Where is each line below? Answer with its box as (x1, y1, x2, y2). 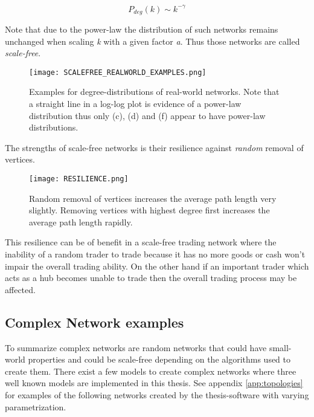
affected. (5, 283, 36, 296)
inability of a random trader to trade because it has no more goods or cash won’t (5, 247, 306, 260)
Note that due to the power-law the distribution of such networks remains (5, 22, 278, 35)
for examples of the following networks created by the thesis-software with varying (5, 388, 309, 401)
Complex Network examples (5, 312, 184, 331)
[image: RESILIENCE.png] (29, 174, 129, 183)
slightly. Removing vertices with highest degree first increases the (29, 204, 270, 216)
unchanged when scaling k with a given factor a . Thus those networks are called (5, 34, 300, 47)
